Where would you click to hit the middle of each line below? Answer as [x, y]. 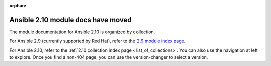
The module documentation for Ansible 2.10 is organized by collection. [82, 32]
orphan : [18, 6]
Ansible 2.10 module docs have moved [71, 20]
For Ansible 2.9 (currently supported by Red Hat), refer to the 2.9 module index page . [97, 41]
